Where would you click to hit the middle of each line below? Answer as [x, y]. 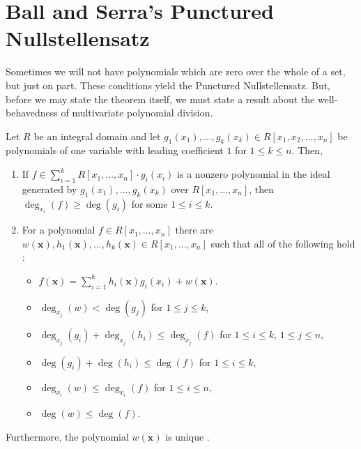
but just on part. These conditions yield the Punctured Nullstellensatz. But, [168, 85]
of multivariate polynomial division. [137, 113]
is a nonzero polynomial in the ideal [254, 174]
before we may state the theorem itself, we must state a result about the [160, 99]
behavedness [32, 113]
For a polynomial [59, 230]
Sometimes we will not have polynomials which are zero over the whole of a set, [176, 71]
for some [149, 203]
